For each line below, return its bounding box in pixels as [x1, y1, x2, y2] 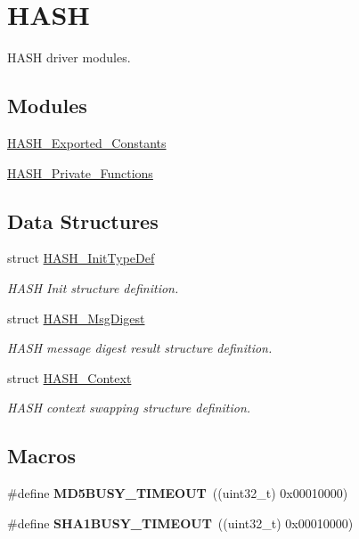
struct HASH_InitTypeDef [7, 249, 155, 267]
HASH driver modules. [7, 48, 131, 67]
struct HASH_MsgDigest [7, 308, 145, 327]
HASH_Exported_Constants [7, 133, 167, 151]
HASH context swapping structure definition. [7, 398, 251, 417]
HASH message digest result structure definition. [7, 339, 273, 357]
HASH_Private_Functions [7, 163, 153, 182]
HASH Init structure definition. [7, 278, 179, 297]
